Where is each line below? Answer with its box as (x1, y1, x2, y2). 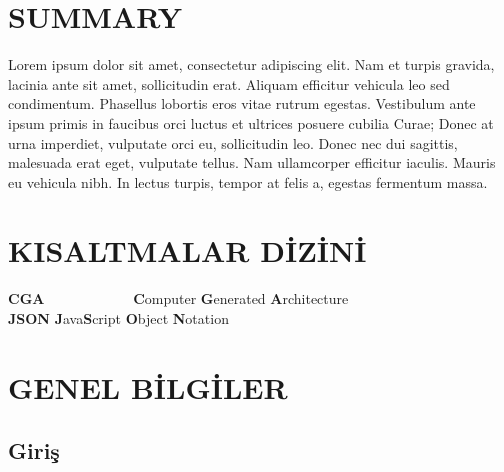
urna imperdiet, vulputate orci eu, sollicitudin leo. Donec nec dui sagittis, (8, 132, 458, 153)
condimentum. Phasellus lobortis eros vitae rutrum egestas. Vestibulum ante (8, 93, 476, 114)
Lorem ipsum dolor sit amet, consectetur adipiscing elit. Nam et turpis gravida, (8, 54, 495, 75)
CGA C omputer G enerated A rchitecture (8, 288, 349, 309)
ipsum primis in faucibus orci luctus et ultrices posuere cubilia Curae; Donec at (8, 112, 494, 133)
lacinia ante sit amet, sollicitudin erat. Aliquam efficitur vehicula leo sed (8, 73, 450, 94)
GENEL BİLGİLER (8, 366, 288, 407)
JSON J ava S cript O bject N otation (8, 308, 229, 328)
